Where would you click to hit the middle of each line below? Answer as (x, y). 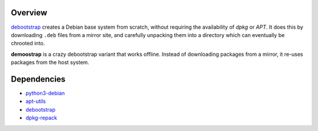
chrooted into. (28, 43)
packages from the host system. (50, 62)
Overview (29, 13)
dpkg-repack (41, 118)
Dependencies (38, 79)
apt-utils (36, 101)
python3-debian (45, 93)
